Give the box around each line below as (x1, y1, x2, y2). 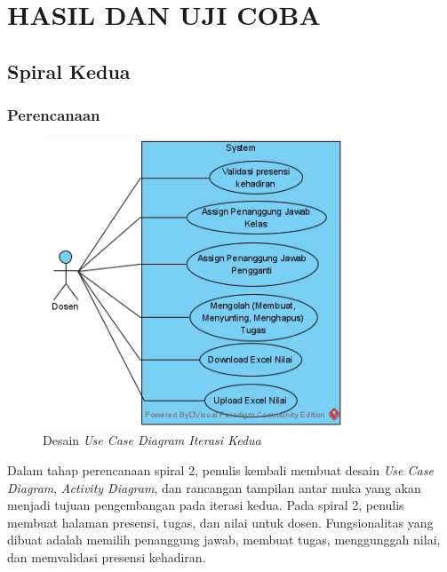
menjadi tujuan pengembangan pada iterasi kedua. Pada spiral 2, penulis (7, 496, 404, 514)
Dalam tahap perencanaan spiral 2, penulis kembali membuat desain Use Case (7, 461, 434, 480)
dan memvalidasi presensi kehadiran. (7, 548, 206, 566)
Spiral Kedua (7, 57, 131, 84)
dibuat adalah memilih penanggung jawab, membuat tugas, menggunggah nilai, (7, 530, 441, 549)
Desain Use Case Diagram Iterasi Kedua (43, 431, 261, 449)
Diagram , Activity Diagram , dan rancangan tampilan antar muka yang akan (7, 478, 421, 497)
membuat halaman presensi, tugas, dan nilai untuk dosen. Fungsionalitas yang (7, 512, 434, 531)
